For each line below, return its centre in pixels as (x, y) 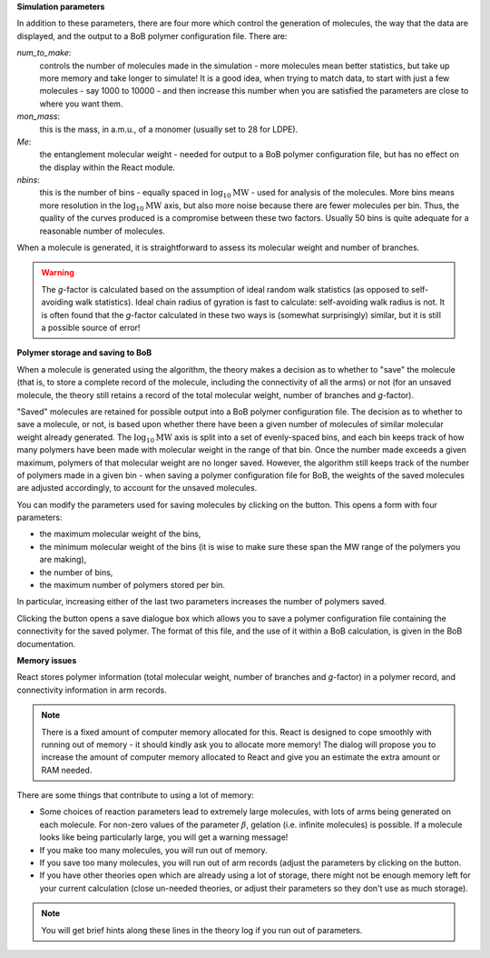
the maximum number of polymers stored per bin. (132, 585)
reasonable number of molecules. (102, 231)
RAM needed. (67, 770)
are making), (63, 560)
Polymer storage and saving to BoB (84, 353)
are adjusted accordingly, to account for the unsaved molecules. (137, 488)
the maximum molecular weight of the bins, (120, 534)
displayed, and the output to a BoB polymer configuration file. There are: (152, 35)
